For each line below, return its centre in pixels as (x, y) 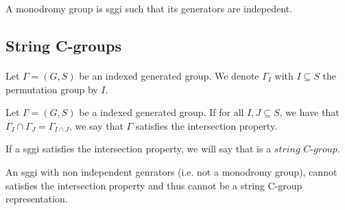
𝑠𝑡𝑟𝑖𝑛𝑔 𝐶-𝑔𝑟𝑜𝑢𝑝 (306, 150)
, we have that (309, 112)
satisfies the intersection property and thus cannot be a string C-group (154, 185)
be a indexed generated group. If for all (162, 112)
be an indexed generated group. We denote (169, 75)
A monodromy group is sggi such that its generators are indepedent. (149, 8)
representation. (37, 199)
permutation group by (52, 89)
